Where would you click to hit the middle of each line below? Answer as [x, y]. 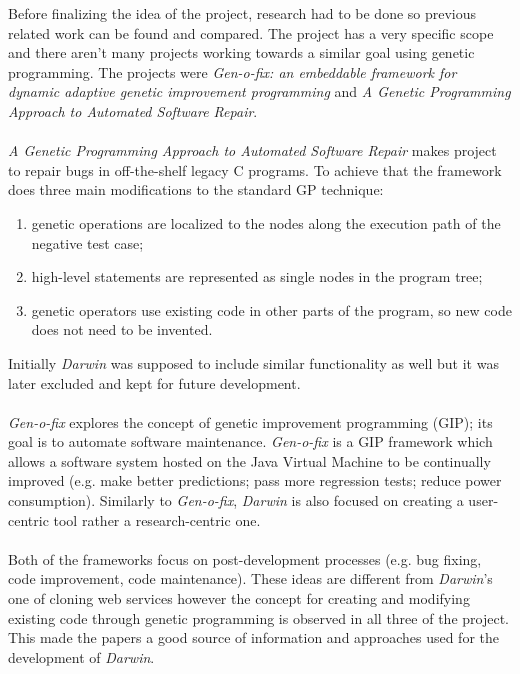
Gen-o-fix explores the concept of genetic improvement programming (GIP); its [250, 421]
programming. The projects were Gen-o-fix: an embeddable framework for [232, 71]
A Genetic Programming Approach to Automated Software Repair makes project [252, 150]
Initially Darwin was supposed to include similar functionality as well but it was [253, 362]
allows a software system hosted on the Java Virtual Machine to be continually [249, 460]
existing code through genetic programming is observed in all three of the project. [258, 617]
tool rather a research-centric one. [157, 519]
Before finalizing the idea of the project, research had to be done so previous [242, 13]
